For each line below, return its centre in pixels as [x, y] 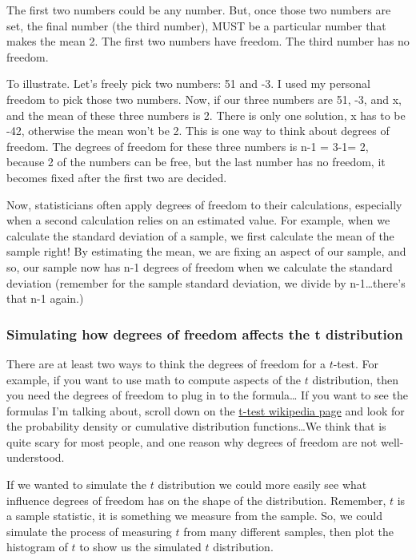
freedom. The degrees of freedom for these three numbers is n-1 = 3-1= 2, [188, 146]
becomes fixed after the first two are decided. [117, 177]
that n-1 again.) [45, 298]
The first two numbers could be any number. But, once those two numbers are [199, 10]
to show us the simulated [140, 547]
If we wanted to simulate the [77, 485]
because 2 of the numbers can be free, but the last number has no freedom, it [196, 162]
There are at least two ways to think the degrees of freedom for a [166, 363]
